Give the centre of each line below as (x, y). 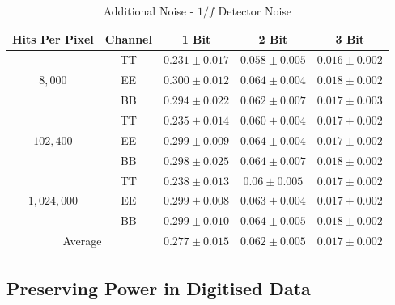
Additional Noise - (149, 11)
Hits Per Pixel (53, 38)
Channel (128, 38)
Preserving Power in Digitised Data (159, 288)
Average (82, 241)
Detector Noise (255, 11)
